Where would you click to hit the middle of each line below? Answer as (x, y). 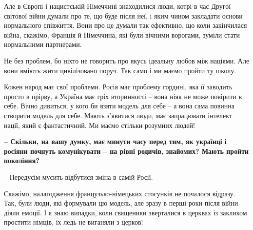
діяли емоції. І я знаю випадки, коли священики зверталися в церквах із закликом (126, 212)
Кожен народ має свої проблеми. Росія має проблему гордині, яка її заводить (118, 87)
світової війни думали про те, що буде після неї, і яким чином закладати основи (123, 15)
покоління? (22, 160)
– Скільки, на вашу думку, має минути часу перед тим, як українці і (115, 141)
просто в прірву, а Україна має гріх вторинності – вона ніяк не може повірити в (123, 96)
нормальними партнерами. (43, 44)
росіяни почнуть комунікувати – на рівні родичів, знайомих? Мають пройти (126, 151)
